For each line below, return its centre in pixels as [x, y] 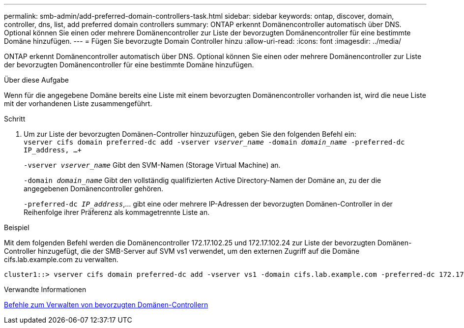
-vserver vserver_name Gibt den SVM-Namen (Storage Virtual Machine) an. [152, 165]
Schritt [15, 119]
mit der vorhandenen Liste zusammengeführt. [78, 104]
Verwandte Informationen [45, 289]
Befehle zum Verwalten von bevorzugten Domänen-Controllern [106, 305]
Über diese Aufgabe [36, 80]
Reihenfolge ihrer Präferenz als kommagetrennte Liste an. [117, 212]
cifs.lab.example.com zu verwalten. [61, 259]
